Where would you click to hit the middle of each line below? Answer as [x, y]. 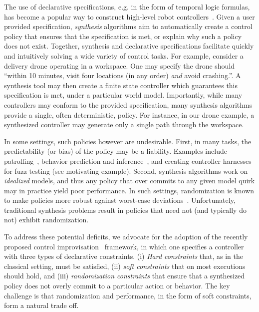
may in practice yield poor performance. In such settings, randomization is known [129, 190]
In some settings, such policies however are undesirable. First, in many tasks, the [128, 141]
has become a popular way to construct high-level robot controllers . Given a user [129, 16]
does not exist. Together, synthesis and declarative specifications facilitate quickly [129, 46]
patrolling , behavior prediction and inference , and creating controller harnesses [128, 161]
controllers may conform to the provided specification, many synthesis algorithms [128, 104]
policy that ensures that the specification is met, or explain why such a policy [123, 36]
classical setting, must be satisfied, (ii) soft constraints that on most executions [125, 266]
